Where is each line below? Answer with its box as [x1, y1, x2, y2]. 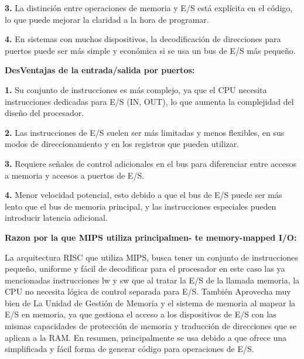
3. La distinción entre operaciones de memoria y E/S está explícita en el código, [5, 2, 293, 13]
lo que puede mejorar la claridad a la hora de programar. [5, 13, 209, 25]
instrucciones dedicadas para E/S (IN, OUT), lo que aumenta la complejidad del [5, 95, 294, 107]
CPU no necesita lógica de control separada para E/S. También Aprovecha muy [5, 285, 291, 298]
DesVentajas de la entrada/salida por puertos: [5, 64, 195, 76]
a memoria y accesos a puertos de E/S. [5, 169, 145, 181]
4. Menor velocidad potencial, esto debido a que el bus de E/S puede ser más [5, 189, 282, 201]
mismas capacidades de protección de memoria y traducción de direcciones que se [5, 320, 297, 332]
